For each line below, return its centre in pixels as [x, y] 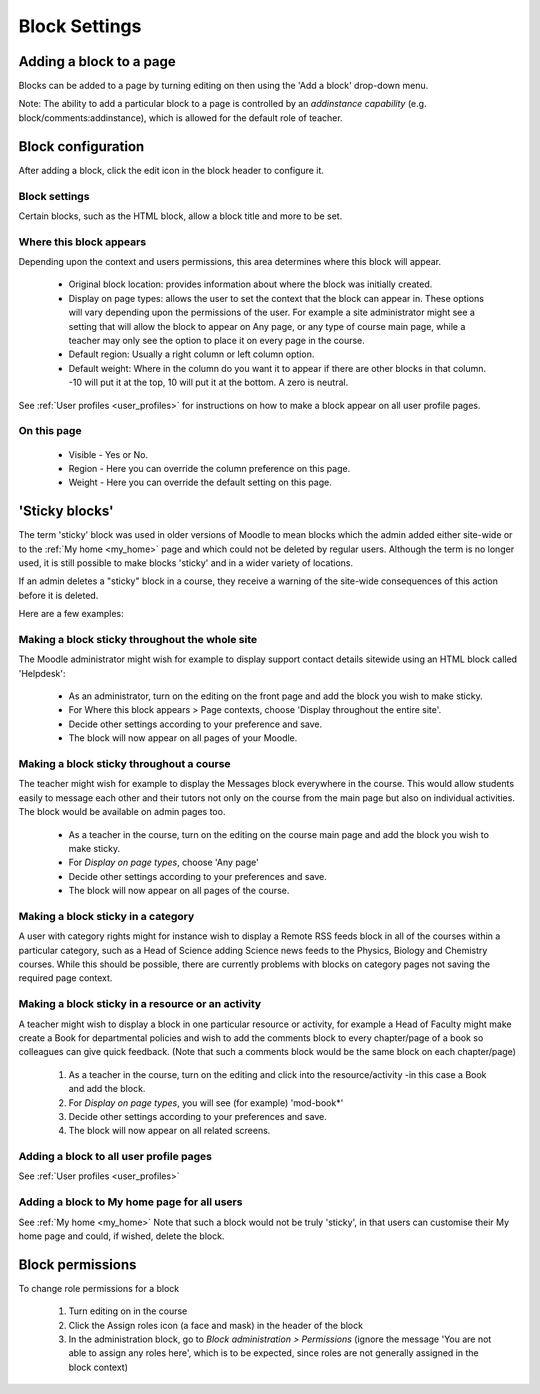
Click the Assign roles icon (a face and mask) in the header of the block [216, 1325]
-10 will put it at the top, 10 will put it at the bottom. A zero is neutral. [208, 382]
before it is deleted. [58, 595]
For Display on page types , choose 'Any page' [163, 862]
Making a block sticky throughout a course [124, 763]
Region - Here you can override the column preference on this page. [209, 468]
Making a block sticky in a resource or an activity [140, 1004]
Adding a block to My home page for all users [130, 1202]
